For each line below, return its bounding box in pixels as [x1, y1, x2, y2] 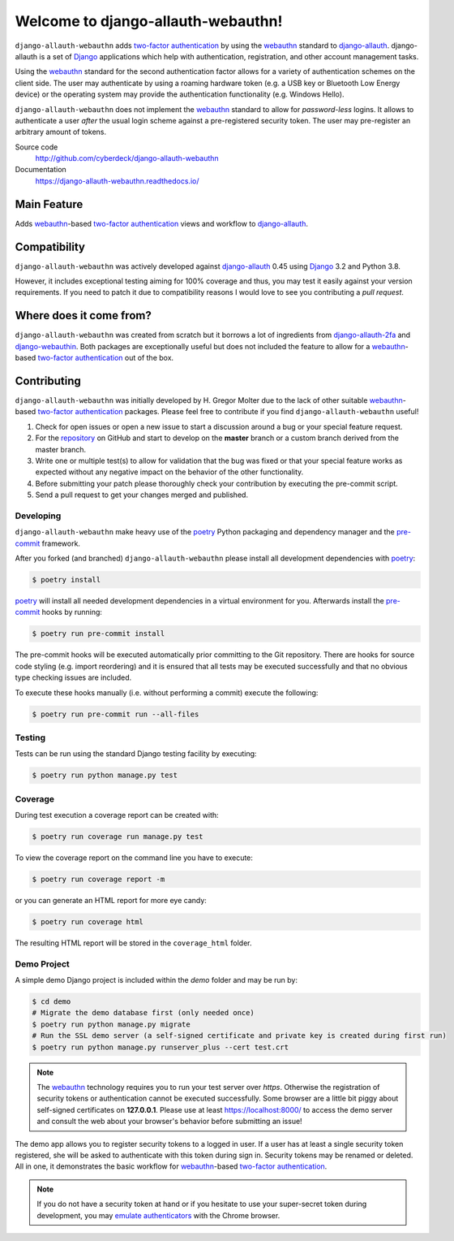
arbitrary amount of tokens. [15, 127, 107, 137]
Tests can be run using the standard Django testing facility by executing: [15, 749, 257, 759]
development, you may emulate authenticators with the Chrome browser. [36, 1210, 281, 1220]
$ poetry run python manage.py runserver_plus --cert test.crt [32, 1042, 289, 1052]
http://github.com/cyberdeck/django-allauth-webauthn [35, 154, 219, 163]
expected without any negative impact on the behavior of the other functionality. [35, 467, 304, 477]
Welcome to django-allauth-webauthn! [15, 12, 283, 30]
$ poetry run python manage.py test [32, 771, 178, 780]
